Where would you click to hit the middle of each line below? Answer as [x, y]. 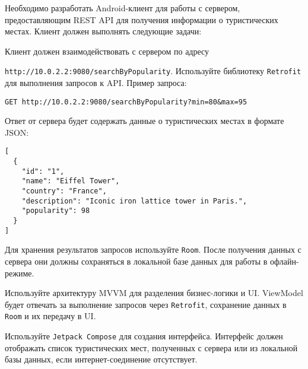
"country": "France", [64, 191]
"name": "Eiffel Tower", [71, 181]
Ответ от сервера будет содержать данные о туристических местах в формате [145, 121]
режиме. [20, 273]
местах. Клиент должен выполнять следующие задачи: [103, 31]
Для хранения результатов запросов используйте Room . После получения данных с [153, 249]
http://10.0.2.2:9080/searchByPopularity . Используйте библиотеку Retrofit [153, 71]
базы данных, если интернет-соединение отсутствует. [101, 359]
